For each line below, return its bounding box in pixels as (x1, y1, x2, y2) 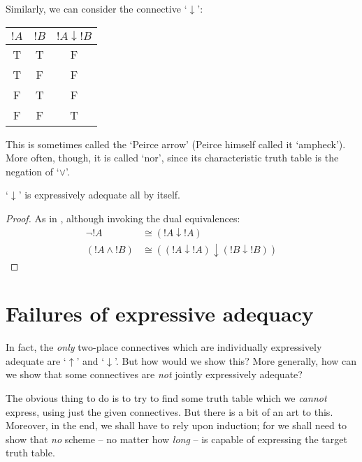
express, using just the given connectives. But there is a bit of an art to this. (6, 404, 333, 419)
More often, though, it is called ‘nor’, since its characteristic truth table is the (6, 150, 339, 165)
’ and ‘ (76, 353, 105, 368)
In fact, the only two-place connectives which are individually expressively (6, 340, 322, 354)
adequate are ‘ (6, 353, 66, 368)
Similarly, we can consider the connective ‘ (6, 1, 187, 15)
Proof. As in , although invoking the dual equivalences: (6, 210, 240, 225)
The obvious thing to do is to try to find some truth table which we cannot (6, 391, 327, 405)
